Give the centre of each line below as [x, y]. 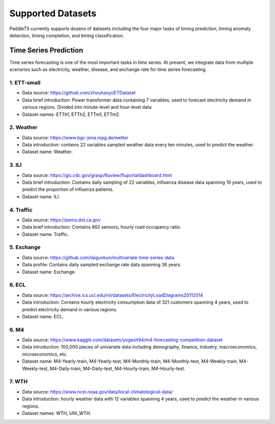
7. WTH [19, 382]
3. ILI [16, 165]
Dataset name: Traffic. [45, 234]
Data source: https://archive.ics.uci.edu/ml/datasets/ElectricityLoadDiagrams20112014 [113, 295]
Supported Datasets [53, 13]
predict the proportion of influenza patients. [68, 189]
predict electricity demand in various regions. [70, 309]
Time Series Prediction [46, 50]
